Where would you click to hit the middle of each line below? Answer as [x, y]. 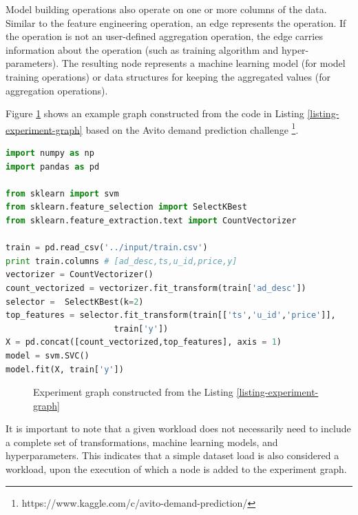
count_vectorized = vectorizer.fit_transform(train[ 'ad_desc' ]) [156, 288]
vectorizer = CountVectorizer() [80, 275]
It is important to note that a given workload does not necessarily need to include [178, 428]
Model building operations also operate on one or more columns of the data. [166, 9]
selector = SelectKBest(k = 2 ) [75, 302]
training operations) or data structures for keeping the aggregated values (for [168, 76]
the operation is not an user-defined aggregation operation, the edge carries [164, 36]
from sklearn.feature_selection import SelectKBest [126, 207]
